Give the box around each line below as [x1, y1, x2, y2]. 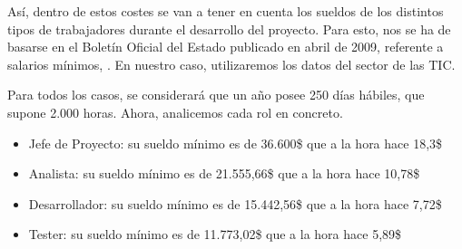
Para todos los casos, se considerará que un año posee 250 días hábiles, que [7, 85, 425, 104]
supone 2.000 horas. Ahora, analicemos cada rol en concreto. [7, 102, 343, 121]
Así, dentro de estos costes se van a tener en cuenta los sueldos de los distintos [7, 2, 444, 20]
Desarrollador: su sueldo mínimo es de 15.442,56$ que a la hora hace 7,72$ [28, 194, 442, 213]
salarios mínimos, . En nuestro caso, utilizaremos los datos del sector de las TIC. [7, 54, 456, 73]
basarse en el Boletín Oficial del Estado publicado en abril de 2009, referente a [7, 37, 444, 56]
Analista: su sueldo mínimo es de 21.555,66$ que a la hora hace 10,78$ [28, 164, 420, 183]
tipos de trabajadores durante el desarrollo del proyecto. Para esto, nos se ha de [7, 19, 451, 38]
